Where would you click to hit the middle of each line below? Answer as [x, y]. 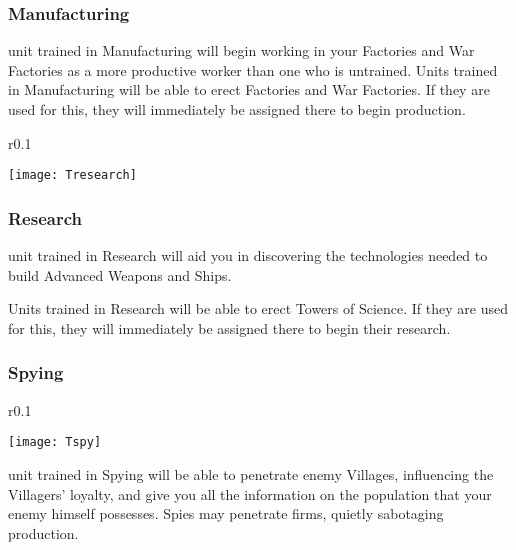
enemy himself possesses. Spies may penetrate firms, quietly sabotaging [226, 513]
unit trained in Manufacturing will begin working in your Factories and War [241, 50]
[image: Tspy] [55, 442]
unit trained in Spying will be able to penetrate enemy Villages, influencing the [251, 473]
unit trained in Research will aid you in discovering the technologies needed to [248, 255]
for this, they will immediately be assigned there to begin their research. [229, 327]
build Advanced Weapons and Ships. [120, 274]
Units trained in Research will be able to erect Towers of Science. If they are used [258, 308]
